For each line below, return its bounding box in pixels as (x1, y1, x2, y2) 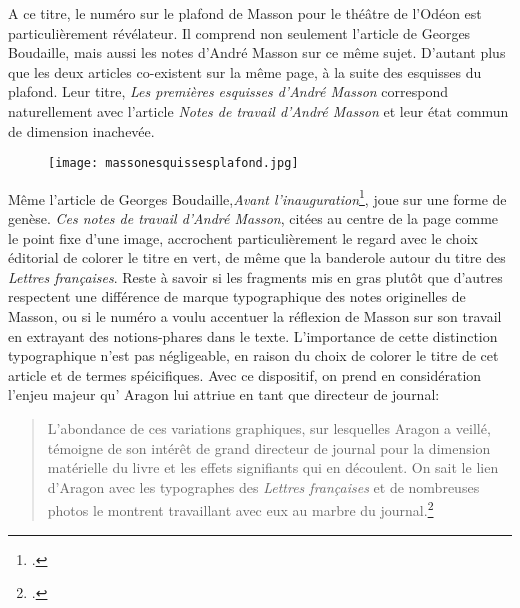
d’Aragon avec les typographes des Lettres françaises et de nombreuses (47, 476, 480, 497)
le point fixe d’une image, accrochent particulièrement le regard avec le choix (8, 227, 478, 248)
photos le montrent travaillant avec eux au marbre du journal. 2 (47, 497, 434, 521)
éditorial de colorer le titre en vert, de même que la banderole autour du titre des (8, 247, 506, 268)
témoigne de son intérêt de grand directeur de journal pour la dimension (47, 437, 491, 458)
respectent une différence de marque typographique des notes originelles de (8, 286, 466, 307)
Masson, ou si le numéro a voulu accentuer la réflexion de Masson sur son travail (8, 306, 502, 327)
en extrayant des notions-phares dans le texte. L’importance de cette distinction (8, 325, 498, 346)
